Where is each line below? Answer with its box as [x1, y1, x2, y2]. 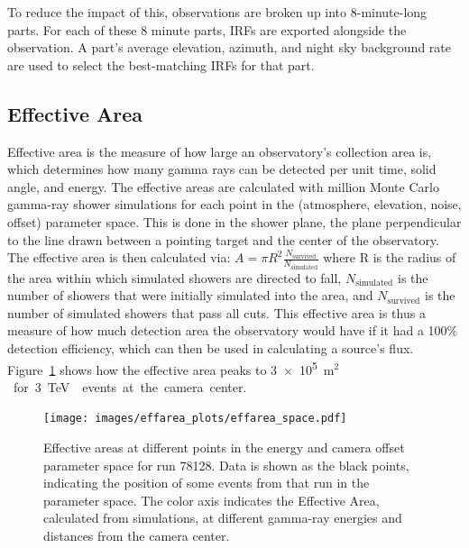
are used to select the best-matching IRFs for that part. [7, 55, 315, 74]
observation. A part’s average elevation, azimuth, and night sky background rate [7, 38, 451, 57]
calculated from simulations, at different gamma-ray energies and [43, 508, 402, 527]
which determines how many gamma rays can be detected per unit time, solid [7, 160, 437, 178]
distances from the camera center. [43, 526, 230, 545]
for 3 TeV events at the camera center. [13, 377, 247, 396]
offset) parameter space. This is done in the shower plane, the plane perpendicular [7, 212, 462, 231]
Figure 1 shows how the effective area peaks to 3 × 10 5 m [7, 357, 335, 379]
